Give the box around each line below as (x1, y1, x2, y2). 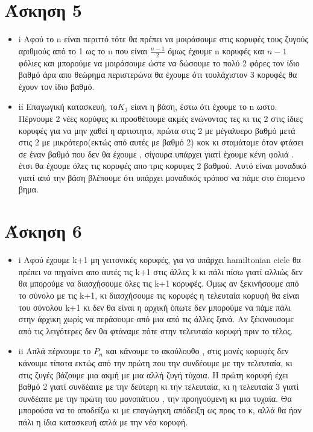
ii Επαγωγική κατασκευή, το (18, 100, 118, 113)
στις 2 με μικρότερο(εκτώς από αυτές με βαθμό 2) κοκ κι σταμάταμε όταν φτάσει (18, 136, 303, 148)
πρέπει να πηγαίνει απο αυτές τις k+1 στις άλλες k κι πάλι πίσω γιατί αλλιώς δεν (18, 265, 303, 278)
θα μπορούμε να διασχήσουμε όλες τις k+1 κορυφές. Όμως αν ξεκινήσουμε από (18, 277, 299, 290)
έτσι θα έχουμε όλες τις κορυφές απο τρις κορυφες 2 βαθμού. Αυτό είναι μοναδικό (18, 159, 307, 172)
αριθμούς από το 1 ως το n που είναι (18, 44, 148, 57)
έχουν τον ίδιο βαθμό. (18, 80, 95, 92)
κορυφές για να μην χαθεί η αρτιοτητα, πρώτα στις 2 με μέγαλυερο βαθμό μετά (18, 124, 296, 136)
